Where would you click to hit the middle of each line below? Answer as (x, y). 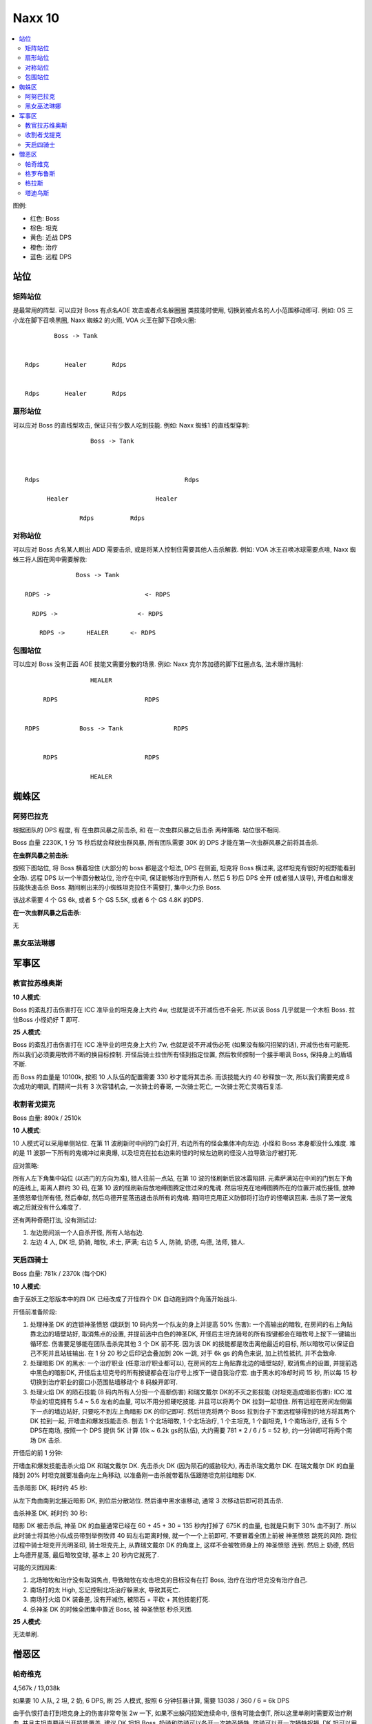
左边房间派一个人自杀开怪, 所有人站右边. (87, 1232)
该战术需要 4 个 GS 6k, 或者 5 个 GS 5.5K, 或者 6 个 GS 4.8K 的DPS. (108, 900)
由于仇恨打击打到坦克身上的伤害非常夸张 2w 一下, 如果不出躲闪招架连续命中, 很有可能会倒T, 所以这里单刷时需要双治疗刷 (183, 1713)
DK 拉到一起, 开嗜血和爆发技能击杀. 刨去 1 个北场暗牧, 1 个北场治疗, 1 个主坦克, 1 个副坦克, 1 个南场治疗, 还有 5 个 (188, 1421)
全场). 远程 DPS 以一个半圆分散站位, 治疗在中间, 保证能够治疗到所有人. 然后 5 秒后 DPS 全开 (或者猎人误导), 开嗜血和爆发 (183, 878)
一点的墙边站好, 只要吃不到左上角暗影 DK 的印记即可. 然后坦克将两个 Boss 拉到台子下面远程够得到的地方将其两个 (196, 1411)
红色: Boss (45, 218)
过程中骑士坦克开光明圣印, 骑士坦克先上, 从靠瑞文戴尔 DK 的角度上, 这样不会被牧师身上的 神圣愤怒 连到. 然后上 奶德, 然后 (184, 1545)
